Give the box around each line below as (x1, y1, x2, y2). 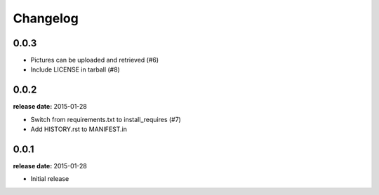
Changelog (13, 11, 79, 26)
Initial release (30, 175, 69, 183)
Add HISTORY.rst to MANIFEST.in (30, 125, 128, 133)
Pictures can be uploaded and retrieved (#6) (30, 56, 159, 65)
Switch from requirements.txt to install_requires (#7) (30, 115, 182, 123)
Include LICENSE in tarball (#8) (30, 65, 121, 74)
